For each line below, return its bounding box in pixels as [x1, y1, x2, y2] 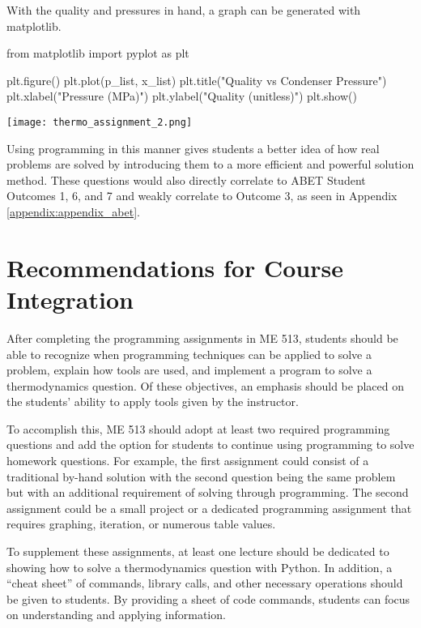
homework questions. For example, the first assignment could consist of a [6, 452, 369, 469]
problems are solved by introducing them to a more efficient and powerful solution [6, 156, 415, 173]
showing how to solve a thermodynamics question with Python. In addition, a [6, 558, 393, 575]
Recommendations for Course [6, 250, 343, 284]
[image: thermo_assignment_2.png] [6, 116, 193, 128]
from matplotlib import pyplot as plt [6, 45, 189, 62]
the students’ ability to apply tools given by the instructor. [6, 393, 299, 410]
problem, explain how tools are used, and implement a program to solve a [6, 361, 372, 378]
